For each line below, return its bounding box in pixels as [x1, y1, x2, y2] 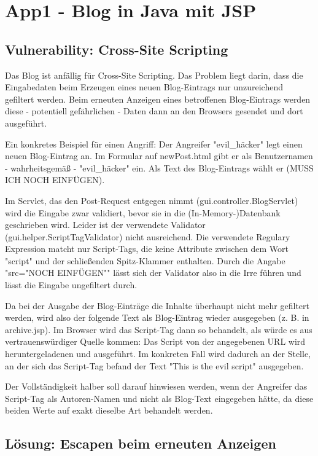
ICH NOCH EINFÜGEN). [5, 173, 105, 186]
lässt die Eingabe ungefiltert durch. [5, 278, 138, 291]
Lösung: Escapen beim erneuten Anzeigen [5, 434, 276, 453]
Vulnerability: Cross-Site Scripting [5, 39, 228, 58]
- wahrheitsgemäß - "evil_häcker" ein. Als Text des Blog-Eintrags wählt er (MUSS [5, 161, 314, 174]
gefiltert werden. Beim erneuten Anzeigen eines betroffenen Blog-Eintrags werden [5, 92, 311, 105]
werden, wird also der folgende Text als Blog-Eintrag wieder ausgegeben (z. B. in [5, 311, 309, 324]
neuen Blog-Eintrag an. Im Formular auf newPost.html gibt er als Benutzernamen [5, 149, 313, 162]
